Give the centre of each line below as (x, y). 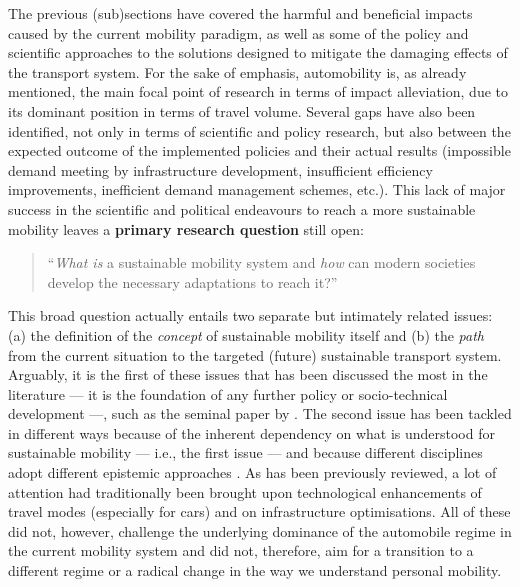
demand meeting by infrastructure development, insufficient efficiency (220, 169)
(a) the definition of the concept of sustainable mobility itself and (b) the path (246, 334)
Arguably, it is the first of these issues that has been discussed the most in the (248, 374)
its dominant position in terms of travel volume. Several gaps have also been (242, 110)
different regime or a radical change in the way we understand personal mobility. (255, 570)
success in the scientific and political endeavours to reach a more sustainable (242, 208)
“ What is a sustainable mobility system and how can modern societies (261, 262)
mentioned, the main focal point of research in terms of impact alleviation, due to (258, 91)
